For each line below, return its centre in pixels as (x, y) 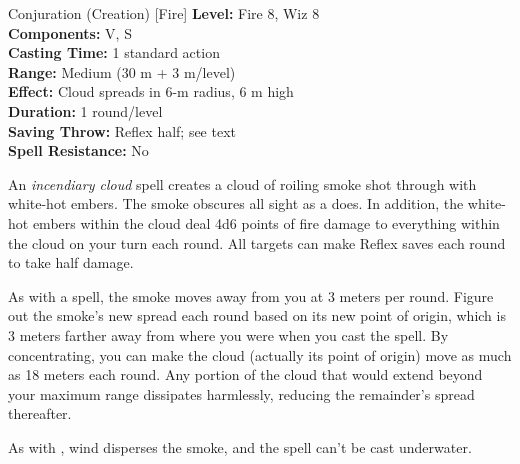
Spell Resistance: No (78, 150)
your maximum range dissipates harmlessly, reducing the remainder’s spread (241, 393)
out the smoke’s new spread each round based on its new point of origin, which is (257, 315)
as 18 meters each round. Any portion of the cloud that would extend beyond (245, 374)
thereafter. (40, 413)
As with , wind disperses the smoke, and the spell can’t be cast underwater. (240, 446)
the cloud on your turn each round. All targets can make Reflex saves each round (257, 242)
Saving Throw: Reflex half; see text (122, 130)
